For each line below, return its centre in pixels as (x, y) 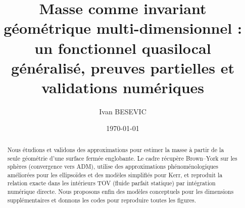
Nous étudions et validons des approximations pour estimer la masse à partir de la (116, 149)
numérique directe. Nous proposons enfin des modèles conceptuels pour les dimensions (120, 192)
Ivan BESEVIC (123, 111)
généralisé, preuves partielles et (123, 67)
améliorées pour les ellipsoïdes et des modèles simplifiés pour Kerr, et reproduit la (115, 175)
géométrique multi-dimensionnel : (123, 28)
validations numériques (123, 87)
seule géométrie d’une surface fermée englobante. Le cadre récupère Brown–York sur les (122, 158)
